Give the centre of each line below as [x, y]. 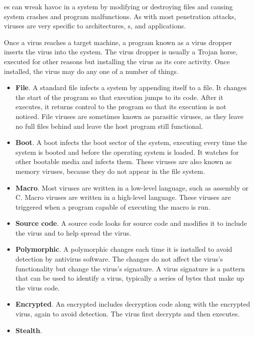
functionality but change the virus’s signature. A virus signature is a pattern [130, 268]
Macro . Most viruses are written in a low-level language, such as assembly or [132, 187]
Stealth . [29, 330]
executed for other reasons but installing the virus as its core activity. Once [117, 61]
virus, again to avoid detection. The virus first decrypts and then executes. [127, 314]
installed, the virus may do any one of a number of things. [91, 71]
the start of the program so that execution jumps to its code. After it [119, 97]
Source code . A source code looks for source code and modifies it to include [131, 223]
